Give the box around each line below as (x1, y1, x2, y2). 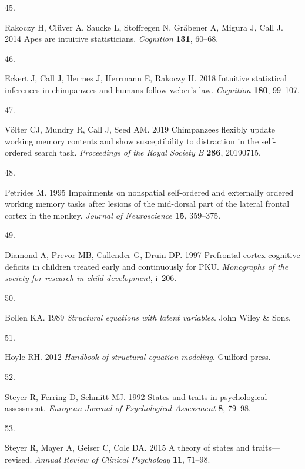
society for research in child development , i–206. (5, 272, 177, 284)
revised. (5, 453, 32, 465)
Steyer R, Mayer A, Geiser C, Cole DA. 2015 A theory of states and (5, 441, 250, 454)
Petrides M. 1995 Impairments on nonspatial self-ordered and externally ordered (5, 186, 294, 198)
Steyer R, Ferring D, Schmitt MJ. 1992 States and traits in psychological (5, 390, 267, 402)
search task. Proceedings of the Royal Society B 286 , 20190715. (34, 146, 261, 158)
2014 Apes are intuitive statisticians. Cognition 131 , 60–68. (5, 32, 219, 45)
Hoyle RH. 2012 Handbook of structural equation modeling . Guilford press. (5, 351, 271, 363)
